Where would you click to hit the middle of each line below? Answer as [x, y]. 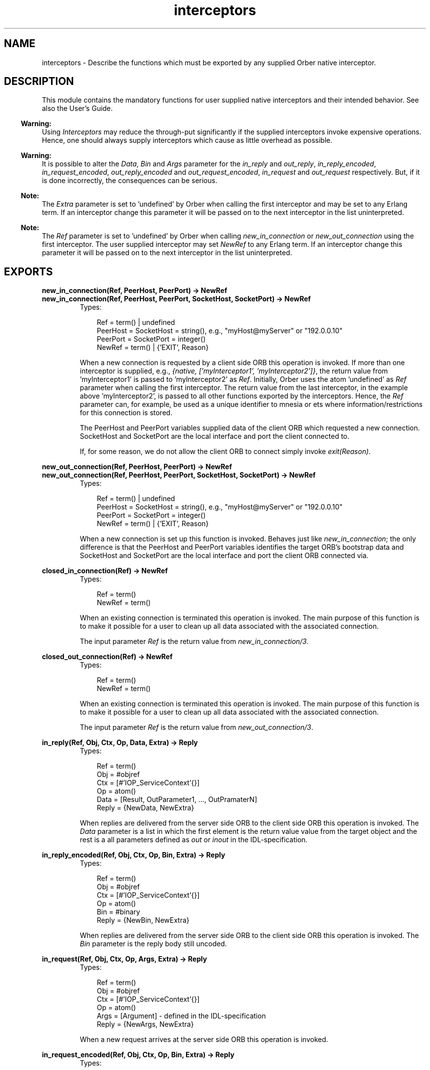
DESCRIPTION [39, 81]
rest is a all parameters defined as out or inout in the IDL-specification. [194, 840]
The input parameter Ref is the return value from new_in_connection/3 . [194, 642]
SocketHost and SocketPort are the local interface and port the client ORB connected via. [224, 556]
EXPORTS [28, 271]
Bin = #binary [119, 912]
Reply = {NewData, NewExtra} [146, 808]
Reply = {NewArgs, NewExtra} [145, 1024]
